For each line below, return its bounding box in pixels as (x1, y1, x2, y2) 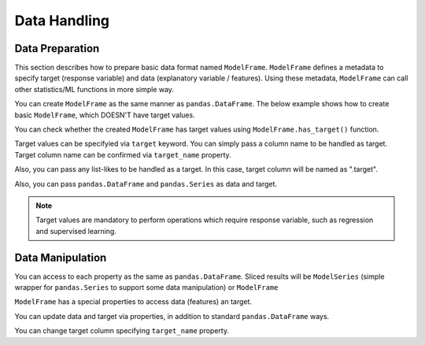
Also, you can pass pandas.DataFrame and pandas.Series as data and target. (14, 179, 278, 188)
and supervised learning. (35, 226, 117, 236)
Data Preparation (14, 42, 100, 55)
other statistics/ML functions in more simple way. (14, 84, 175, 94)
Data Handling (14, 12, 110, 29)
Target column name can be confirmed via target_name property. (14, 150, 231, 159)
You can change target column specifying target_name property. (14, 326, 230, 336)
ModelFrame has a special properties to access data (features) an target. (14, 297, 252, 306)
